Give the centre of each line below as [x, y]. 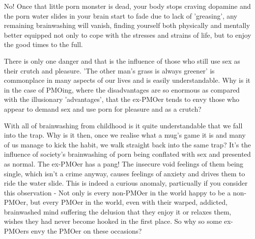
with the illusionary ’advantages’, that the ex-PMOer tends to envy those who [122, 99]
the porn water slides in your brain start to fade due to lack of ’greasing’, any [121, 15]
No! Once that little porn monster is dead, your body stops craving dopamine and [127, 6]
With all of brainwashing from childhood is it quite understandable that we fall [123, 125]
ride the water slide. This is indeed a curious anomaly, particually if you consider [126, 183]
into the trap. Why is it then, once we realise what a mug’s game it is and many [125, 135]
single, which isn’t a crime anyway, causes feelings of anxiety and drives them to [125, 173]
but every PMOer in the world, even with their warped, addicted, [129, 202]
